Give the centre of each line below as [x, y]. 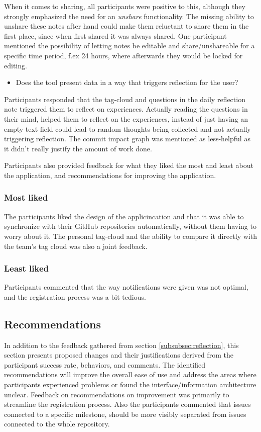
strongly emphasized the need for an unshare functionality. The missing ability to [129, 16]
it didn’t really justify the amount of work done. [78, 148]
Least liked [27, 268]
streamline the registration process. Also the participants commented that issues [127, 404]
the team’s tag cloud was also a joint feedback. [76, 246]
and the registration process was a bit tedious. [75, 296]
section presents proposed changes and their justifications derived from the [119, 355]
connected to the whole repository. [57, 424]
